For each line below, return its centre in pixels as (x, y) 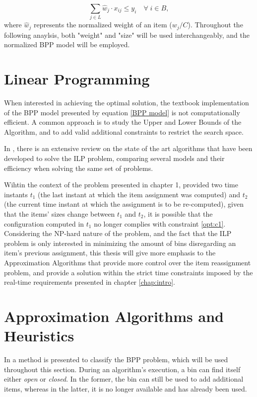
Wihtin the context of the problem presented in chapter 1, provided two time (121, 185)
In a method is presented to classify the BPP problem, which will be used (116, 359)
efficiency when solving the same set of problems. (79, 168)
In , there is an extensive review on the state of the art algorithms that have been (128, 148)
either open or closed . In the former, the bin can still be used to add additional (124, 379)
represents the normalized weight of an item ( (103, 25)
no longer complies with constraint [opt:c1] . (160, 223)
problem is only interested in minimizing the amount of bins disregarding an (120, 243)
